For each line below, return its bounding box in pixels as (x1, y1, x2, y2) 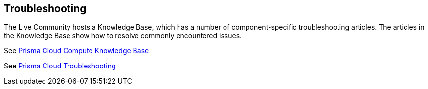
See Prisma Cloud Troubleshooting (4, 62, 116, 70)
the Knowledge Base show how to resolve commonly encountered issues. (4, 31, 242, 40)
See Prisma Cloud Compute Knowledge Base (4, 46, 149, 55)
